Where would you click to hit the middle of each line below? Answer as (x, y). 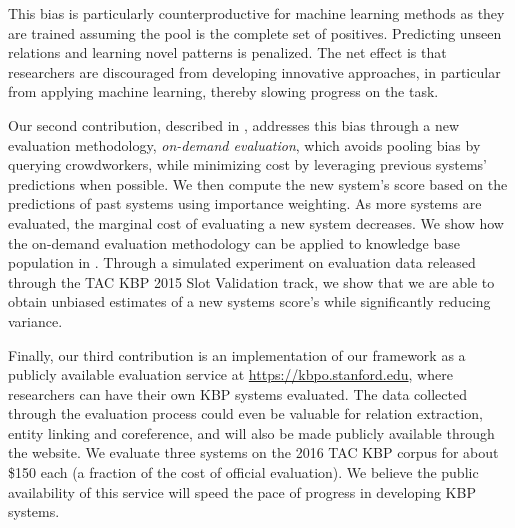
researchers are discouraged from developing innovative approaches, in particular (254, 71)
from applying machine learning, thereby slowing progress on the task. (223, 91)
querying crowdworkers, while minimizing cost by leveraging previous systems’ (248, 164)
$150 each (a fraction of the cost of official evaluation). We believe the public (243, 472)
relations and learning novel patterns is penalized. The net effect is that (227, 52)
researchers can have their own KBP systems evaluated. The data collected (237, 393)
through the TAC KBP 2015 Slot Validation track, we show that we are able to (251, 281)
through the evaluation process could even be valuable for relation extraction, (245, 413)
